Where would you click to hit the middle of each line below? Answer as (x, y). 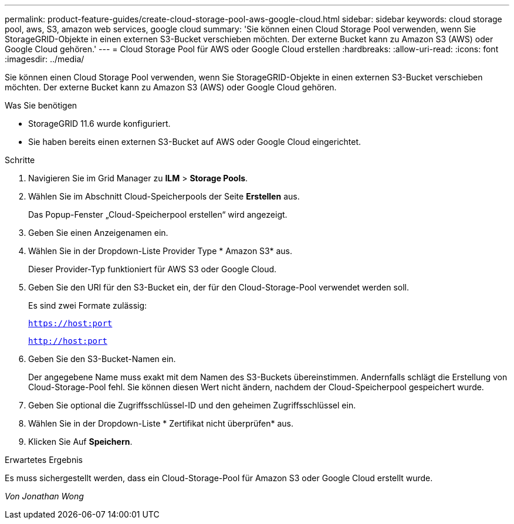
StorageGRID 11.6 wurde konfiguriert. (99, 124)
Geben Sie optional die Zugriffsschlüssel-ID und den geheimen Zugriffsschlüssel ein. (192, 405)
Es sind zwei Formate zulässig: (88, 305)
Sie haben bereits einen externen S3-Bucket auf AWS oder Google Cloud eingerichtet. (195, 142)
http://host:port (68, 341)
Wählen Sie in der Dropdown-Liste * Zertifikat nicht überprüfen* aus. (161, 423)
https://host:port (70, 323)
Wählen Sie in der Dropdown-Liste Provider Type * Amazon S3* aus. (160, 251)
